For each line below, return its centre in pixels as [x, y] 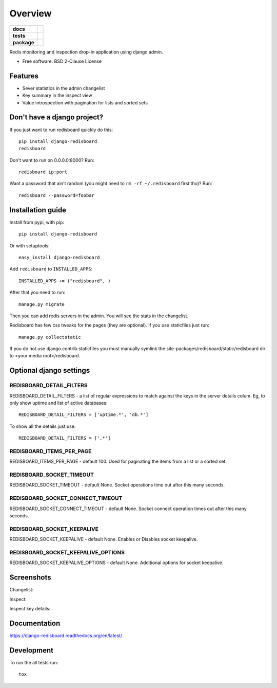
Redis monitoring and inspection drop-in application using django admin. [86, 52]
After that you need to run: [37, 293]
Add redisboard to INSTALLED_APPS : [51, 269]
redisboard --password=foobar [57, 195]
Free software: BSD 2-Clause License [62, 61]
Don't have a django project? [56, 117]
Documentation [35, 623]
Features [24, 76]
